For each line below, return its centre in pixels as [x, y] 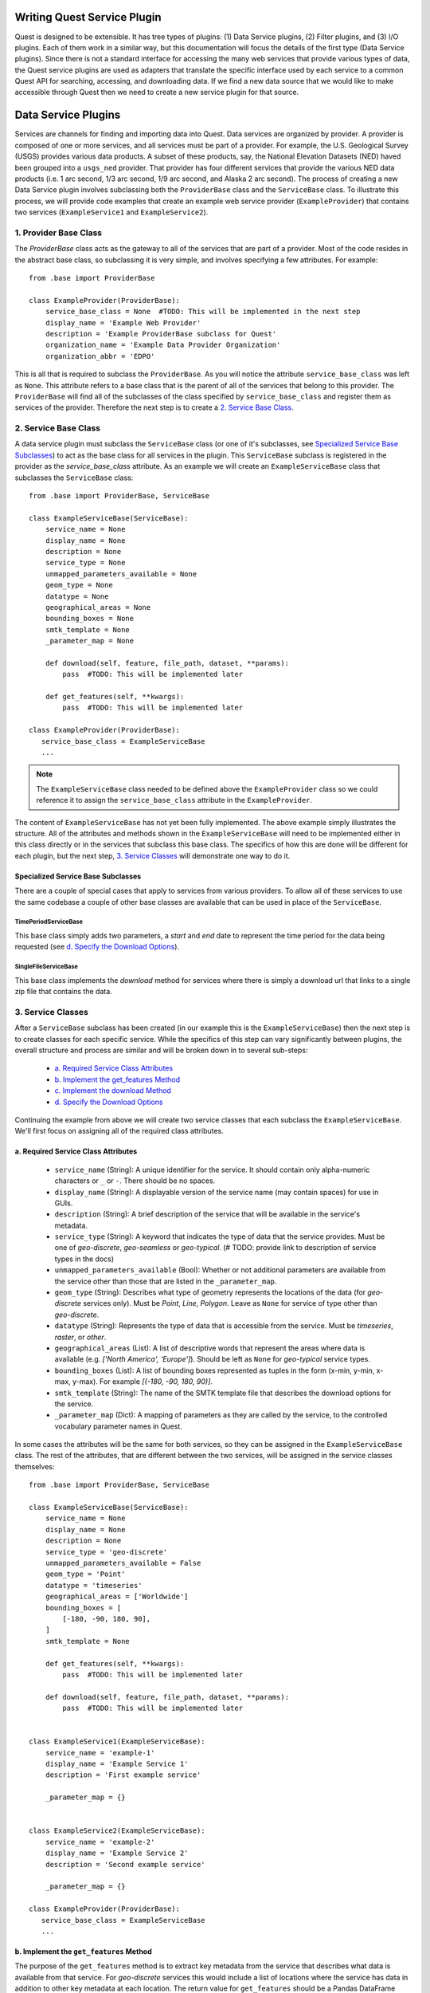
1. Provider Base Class [59, 233]
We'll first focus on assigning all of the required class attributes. [119, 1131]
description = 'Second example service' [125, 1864]
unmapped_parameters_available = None [121, 574]
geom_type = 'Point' [85, 1574]
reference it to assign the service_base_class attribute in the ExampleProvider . [174, 800]
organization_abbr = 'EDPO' [100, 356]
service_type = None [85, 563]
